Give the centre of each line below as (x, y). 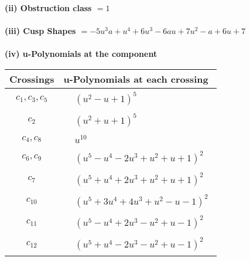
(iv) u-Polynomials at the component (81, 54)
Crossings (32, 79)
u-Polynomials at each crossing (136, 79)
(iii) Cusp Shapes (40, 31)
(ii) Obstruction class (48, 8)
